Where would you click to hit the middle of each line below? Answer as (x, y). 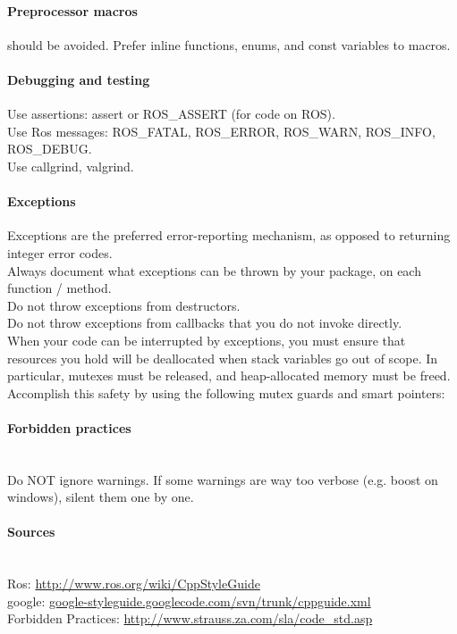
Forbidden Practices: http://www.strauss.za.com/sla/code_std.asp (190, 618)
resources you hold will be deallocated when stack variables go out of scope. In (223, 358)
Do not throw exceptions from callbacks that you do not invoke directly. (205, 323)
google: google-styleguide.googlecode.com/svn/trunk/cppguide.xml (189, 601)
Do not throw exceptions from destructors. (124, 305)
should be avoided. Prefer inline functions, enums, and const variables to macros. (229, 44)
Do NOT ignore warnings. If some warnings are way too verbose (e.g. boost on (223, 479)
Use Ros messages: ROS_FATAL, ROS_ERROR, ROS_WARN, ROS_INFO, (221, 131)
